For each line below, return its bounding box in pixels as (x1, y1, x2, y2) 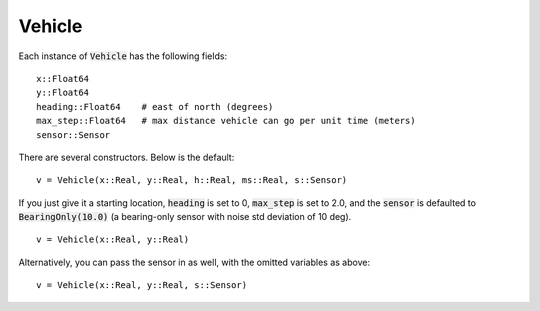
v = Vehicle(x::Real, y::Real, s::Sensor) (36, 280, 248, 291)
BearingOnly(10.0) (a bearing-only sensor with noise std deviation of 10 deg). (18, 211, 352, 223)
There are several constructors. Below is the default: (18, 151, 235, 163)
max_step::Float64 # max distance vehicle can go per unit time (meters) (36, 115, 416, 127)
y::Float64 (36, 87, 90, 99)
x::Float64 (36, 73, 90, 84)
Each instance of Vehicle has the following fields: (18, 50, 228, 62)
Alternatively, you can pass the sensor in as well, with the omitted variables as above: (18, 256, 370, 268)
